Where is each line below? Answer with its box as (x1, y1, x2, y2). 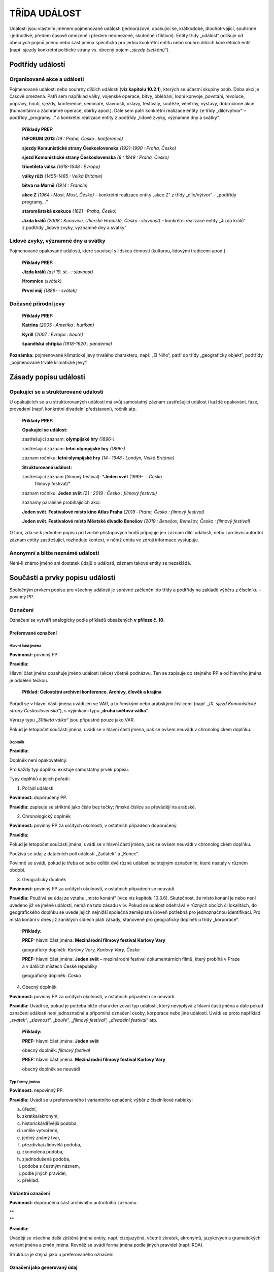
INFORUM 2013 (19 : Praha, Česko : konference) (22, 135, 124, 142)
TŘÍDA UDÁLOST (9, 8, 81, 19)
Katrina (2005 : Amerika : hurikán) (22, 322, 94, 328)
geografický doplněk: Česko (22, 972, 81, 978)
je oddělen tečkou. (9, 677, 48, 683)
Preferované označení (9, 630, 57, 636)
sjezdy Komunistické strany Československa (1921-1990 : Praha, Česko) (22, 145, 177, 151)
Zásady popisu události (9, 372, 86, 381)
